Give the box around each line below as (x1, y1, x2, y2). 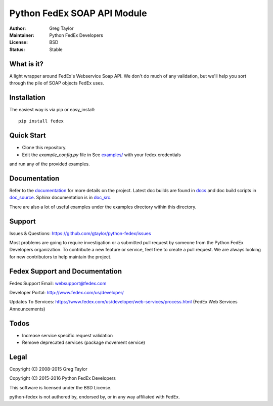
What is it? (9, 60, 44, 68)
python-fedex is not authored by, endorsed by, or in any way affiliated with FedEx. (9, 394, 180, 400)
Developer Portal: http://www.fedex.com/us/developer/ (9, 290, 124, 296)
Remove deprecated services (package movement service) (22, 339, 146, 346)
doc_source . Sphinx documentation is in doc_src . (9, 195, 112, 201)
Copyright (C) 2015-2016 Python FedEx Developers (9, 375, 116, 381)
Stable (49, 46, 63, 53)
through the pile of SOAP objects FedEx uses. (9, 80, 105, 86)
